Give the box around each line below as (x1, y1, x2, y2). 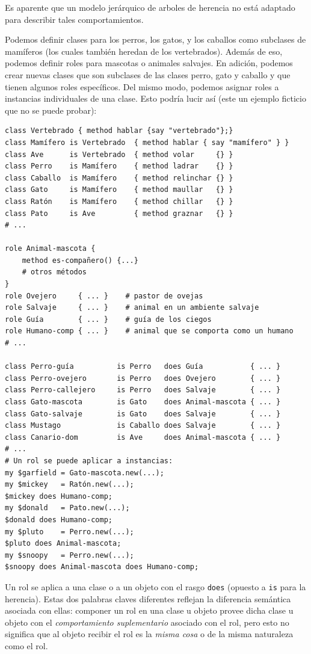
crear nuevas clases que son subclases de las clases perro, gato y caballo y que (5, 68, 291, 81)
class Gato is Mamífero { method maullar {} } (5, 185, 233, 194)
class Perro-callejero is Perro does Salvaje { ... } (5, 386, 281, 395)
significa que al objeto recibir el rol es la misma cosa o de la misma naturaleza (5, 628, 294, 640)
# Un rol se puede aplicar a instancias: (5, 456, 173, 465)
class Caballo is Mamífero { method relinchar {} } (5, 173, 233, 182)
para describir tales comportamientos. (5, 13, 144, 25)
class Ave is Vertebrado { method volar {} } (5, 150, 233, 159)
